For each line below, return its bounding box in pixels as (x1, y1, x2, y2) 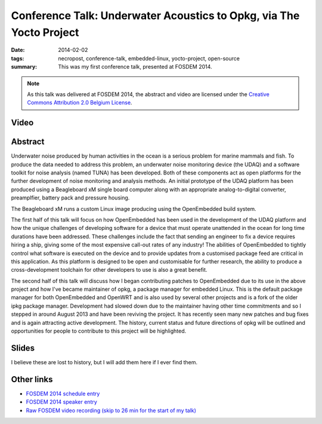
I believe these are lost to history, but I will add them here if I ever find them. (11, 358, 198, 365)
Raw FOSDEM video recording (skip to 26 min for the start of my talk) (26, 407, 197, 414)
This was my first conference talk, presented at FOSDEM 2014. (58, 63, 212, 70)
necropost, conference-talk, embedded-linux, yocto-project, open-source (58, 54, 240, 62)
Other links (11, 374, 53, 385)
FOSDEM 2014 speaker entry (26, 398, 98, 405)
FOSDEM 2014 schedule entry (26, 390, 100, 397)
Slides (11, 343, 35, 353)
